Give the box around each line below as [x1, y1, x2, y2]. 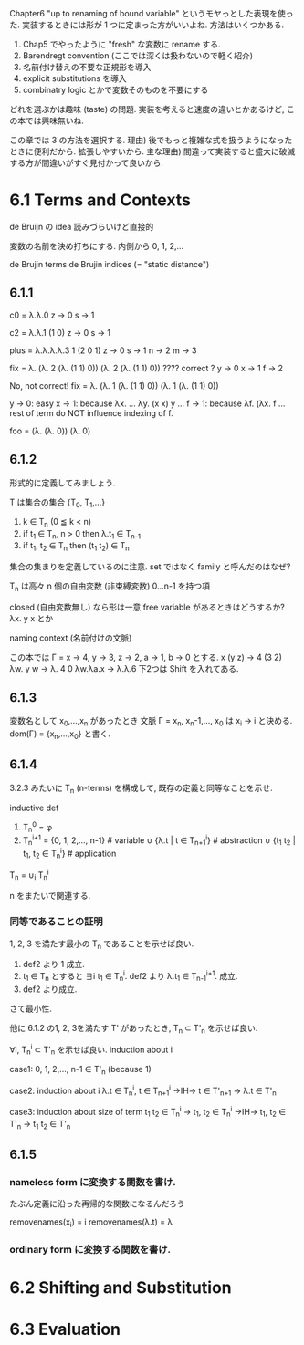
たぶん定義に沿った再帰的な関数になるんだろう [9, 1198, 185, 1209]
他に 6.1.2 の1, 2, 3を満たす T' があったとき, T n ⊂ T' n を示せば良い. [9, 1022, 258, 1036]
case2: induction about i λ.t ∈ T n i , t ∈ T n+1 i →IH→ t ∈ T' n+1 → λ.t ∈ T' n [9, 1083, 277, 1098]
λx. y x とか [9, 612, 53, 623]
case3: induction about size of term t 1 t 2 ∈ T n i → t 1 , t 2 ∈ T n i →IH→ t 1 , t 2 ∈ [9, 1105, 286, 1120]
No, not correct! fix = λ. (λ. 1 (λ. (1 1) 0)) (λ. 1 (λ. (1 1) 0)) [9, 380, 219, 391]
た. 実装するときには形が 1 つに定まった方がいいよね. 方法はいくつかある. [9, 19, 285, 30]
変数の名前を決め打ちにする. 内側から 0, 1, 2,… [9, 240, 184, 251]
